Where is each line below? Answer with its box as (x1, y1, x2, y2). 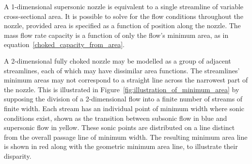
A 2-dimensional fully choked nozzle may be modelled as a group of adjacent (4, 55, 231, 66)
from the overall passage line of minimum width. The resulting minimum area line (4, 131, 248, 142)
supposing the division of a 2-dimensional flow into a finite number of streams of (4, 94, 243, 104)
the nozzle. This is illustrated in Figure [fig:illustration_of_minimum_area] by (4, 84, 239, 94)
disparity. (4, 150, 31, 161)
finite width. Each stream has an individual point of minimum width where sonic (4, 103, 244, 113)
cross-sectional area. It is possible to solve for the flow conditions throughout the (4, 11, 243, 21)
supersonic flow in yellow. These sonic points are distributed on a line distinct (4, 122, 235, 132)
